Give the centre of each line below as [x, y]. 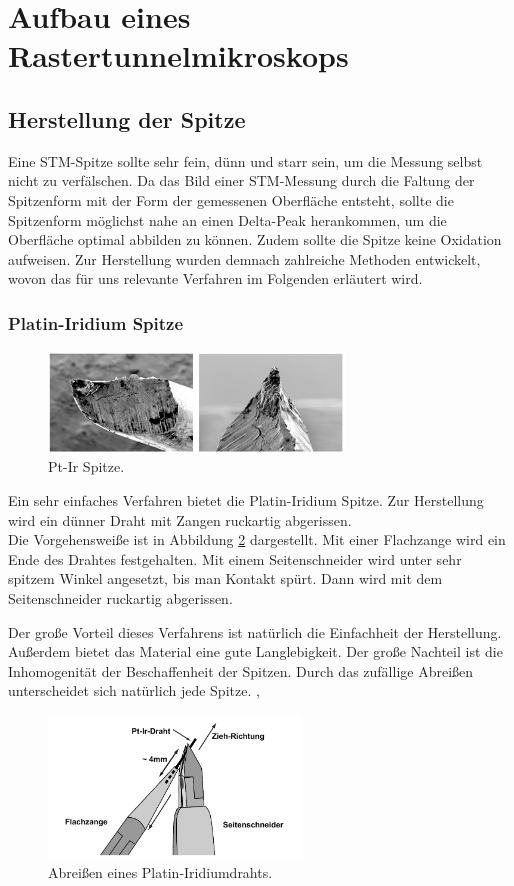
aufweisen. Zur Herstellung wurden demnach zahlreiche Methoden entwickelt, [244, 258]
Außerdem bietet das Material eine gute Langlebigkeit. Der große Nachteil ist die [255, 651]
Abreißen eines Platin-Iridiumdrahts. [160, 872]
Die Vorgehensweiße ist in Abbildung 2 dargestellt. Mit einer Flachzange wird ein [257, 539]
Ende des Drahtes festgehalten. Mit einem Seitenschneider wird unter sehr [235, 558]
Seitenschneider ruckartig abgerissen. [120, 598]
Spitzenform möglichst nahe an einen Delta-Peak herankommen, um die [227, 219]
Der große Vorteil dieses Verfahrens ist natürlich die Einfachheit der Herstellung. [255, 631]
